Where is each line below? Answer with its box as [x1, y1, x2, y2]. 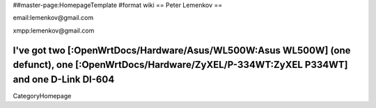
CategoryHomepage [13, 91, 72, 100]
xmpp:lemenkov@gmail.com [13, 26, 95, 35]
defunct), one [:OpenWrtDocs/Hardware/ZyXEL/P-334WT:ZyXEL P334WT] [13, 59, 348, 71]
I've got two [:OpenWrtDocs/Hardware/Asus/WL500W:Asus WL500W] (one [13, 44, 351, 56]
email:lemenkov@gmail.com [13, 14, 94, 22]
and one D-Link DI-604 [13, 73, 115, 85]
